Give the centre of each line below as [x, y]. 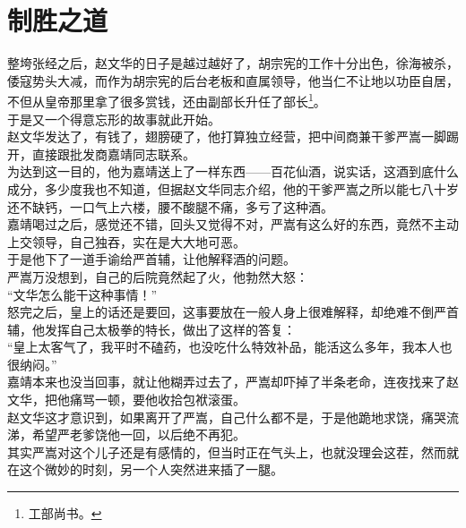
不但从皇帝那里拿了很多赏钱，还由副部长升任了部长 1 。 [167, 100]
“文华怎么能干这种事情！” [82, 294]
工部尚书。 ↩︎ [65, 513]
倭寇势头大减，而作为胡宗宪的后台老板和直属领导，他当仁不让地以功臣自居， [233, 80]
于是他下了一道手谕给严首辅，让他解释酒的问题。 [151, 259]
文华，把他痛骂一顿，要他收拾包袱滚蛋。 [126, 400]
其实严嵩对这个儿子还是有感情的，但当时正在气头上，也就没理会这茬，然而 [227, 451]
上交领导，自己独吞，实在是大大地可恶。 [126, 241]
